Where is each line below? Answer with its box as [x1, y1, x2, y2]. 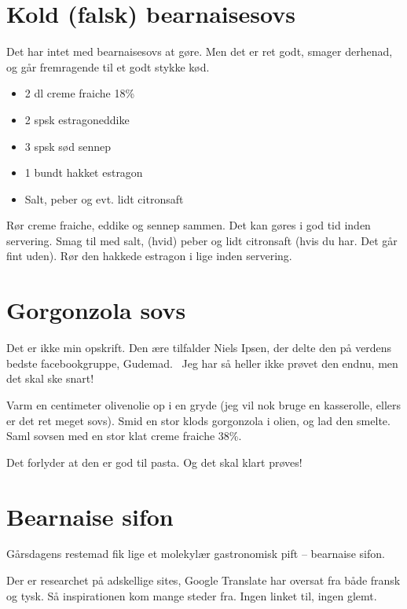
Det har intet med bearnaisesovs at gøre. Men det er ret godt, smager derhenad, [6, 43, 393, 60]
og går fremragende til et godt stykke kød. [6, 58, 210, 75]
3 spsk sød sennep [24, 138, 111, 154]
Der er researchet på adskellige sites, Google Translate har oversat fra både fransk [6, 572, 401, 589]
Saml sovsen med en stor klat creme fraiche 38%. [6, 427, 242, 444]
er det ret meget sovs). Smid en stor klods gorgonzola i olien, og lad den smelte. [6, 412, 390, 428]
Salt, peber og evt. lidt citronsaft [24, 190, 184, 207]
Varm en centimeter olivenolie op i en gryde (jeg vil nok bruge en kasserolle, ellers [6, 396, 401, 413]
